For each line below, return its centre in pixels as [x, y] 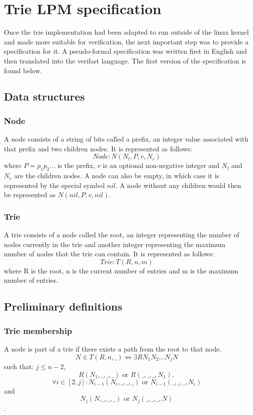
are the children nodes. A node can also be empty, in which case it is [117, 176]
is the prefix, [76, 165]
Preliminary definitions [63, 306]
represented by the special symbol [54, 185]
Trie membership [38, 330]
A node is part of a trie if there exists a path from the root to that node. [113, 349]
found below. [23, 70]
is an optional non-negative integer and [161, 165]
